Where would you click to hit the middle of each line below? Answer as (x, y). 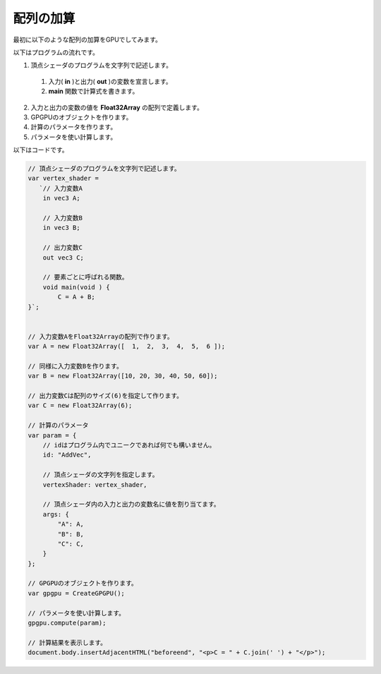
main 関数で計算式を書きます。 (93, 91)
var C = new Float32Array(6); (80, 405)
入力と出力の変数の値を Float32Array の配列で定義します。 (117, 107)
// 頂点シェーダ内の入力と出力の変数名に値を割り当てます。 (131, 504)
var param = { (52, 435)
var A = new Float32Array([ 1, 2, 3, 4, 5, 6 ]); (127, 347)
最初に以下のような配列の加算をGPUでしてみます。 (87, 40)
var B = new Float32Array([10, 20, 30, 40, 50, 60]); (123, 376)
